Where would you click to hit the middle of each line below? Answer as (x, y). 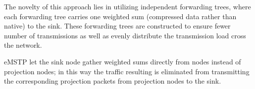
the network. (23, 45)
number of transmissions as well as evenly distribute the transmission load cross (125, 35)
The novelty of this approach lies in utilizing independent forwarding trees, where (127, 6)
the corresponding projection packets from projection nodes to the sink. (113, 81)
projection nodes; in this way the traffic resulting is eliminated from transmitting (127, 71)
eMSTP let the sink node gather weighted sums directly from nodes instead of (123, 61)
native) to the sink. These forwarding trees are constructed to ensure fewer (117, 26)
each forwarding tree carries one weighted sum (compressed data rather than (120, 16)
